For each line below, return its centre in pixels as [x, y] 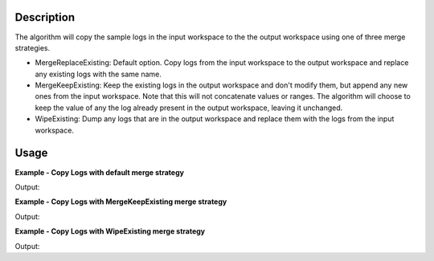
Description [45, 17]
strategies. [33, 47]
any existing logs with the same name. [98, 74]
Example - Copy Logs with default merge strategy [100, 172]
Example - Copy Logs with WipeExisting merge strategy [110, 231]
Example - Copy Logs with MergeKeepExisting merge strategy [121, 202]
